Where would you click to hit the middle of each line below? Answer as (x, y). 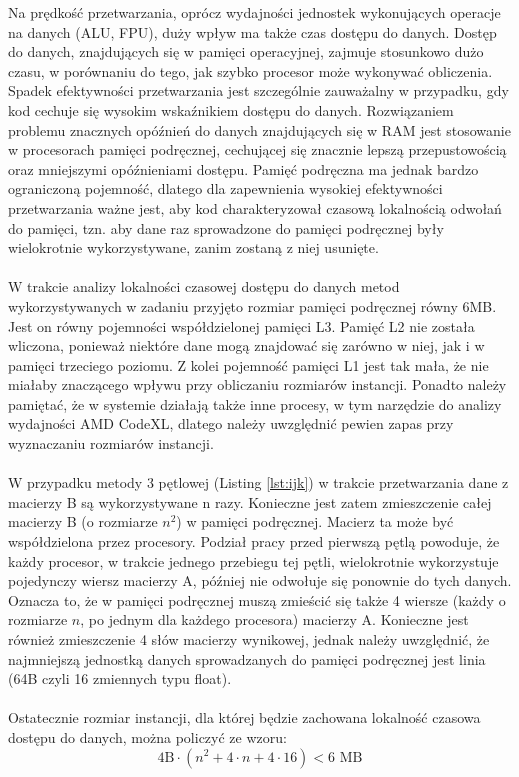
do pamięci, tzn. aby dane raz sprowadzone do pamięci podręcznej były (226, 227)
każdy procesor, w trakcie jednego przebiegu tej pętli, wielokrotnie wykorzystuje (253, 560)
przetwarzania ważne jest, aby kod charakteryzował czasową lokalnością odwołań (255, 207)
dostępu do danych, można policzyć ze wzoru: (147, 736)
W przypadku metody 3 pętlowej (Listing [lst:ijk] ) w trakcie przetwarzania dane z (258, 482)
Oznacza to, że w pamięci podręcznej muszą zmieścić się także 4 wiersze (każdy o (257, 599)
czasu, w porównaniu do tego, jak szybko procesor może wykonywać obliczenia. (250, 70)
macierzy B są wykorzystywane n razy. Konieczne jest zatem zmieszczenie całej (250, 501)
